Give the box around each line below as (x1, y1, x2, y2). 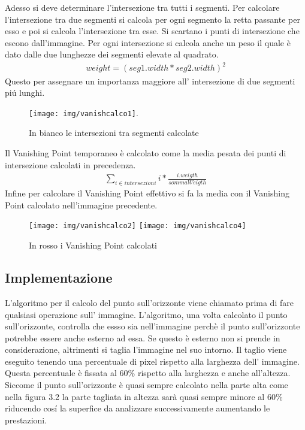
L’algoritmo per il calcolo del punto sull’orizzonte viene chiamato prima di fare (5, 296, 294, 308)
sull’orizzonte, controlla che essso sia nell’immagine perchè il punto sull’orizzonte (5, 320, 300, 332)
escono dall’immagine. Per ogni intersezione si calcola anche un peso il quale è (5, 36, 291, 49)
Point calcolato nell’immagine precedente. (5, 198, 158, 211)
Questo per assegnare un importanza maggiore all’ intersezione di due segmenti (5, 74, 295, 87)
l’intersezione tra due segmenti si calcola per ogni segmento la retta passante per (5, 13, 300, 25)
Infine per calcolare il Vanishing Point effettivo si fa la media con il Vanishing (5, 187, 289, 199)
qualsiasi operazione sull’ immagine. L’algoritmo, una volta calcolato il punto (5, 308, 288, 320)
